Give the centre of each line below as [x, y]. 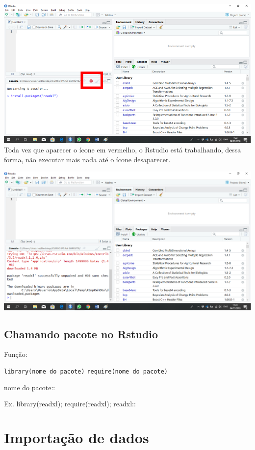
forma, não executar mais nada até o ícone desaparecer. [87, 160]
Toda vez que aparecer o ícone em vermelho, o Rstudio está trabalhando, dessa [123, 150]
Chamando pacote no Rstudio [81, 334]
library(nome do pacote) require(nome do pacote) [86, 372]
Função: [16, 354]
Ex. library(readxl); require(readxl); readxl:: [70, 404]
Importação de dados [76, 437]
